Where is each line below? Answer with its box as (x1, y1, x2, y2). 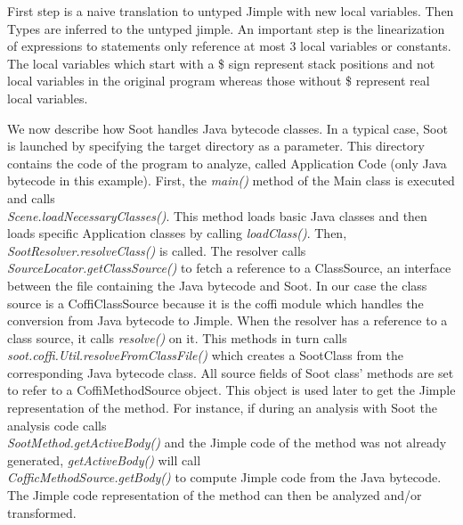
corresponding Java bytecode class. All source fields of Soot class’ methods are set (7, 363, 454, 381)
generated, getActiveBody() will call (7, 450, 201, 469)
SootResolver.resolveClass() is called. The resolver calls (7, 241, 306, 259)
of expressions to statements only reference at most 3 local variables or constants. (7, 37, 451, 55)
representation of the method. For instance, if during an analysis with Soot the (7, 398, 437, 417)
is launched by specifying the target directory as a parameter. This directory (7, 136, 425, 155)
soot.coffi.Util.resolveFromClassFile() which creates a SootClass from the (7, 346, 403, 365)
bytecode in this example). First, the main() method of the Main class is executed (7, 171, 455, 190)
